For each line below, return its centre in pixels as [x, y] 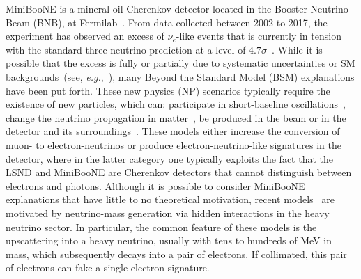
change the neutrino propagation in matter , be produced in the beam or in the [176, 117]
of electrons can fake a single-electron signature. [108, 268]
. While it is [297, 49]
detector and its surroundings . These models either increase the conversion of [173, 131]
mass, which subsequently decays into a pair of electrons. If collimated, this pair [176, 254]
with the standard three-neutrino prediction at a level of [126, 49]
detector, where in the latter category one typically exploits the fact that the [169, 158]
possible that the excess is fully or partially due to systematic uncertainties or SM [180, 63]
